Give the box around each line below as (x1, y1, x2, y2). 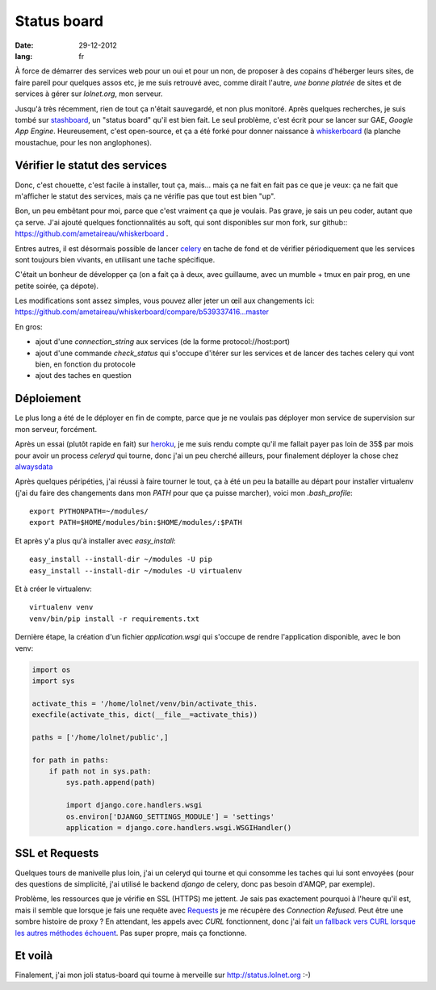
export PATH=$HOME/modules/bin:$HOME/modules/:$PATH (29, 518, 242, 527)
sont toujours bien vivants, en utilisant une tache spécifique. (15, 254, 216, 264)
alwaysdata (15, 461, 53, 472)
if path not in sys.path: (48, 767, 152, 776)
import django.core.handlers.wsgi (65, 800, 203, 810)
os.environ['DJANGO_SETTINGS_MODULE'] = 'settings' (65, 812, 275, 821)
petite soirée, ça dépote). (15, 281, 99, 291)
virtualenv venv (29, 602, 94, 612)
